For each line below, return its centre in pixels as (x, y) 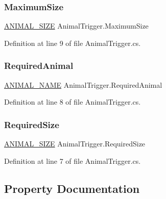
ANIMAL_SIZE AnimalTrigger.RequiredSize (75, 144)
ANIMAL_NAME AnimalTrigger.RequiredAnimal (83, 84)
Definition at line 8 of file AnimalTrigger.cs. (73, 102)
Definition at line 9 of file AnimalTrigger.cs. (73, 43)
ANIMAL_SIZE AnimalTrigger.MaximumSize (76, 26)
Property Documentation (72, 188)
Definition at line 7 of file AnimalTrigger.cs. (73, 160)
